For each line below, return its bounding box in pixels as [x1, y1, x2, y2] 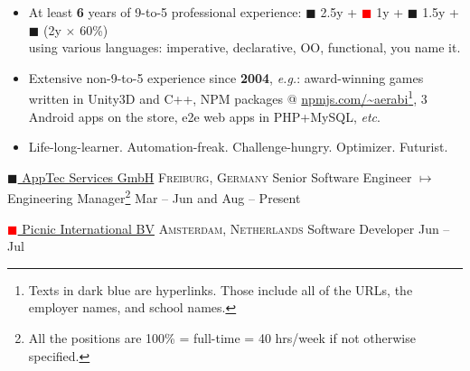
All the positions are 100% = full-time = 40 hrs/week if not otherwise [28, 329, 416, 348]
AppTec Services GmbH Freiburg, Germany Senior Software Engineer [22, 167, 412, 186]
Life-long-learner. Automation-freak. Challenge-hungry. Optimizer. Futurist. [28, 137, 448, 156]
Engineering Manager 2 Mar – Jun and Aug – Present [7, 186, 301, 208]
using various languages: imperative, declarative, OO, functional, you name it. [28, 38, 461, 57]
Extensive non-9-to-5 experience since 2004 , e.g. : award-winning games [28, 68, 424, 87]
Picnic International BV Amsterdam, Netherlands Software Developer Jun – [22, 218, 450, 237]
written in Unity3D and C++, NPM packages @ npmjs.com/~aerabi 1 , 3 [28, 87, 428, 108]
